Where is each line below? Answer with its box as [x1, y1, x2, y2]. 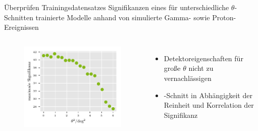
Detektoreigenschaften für [164, 53, 243, 63]
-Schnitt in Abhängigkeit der [164, 90, 252, 100]
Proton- [212, 12, 236, 22]
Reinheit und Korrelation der [164, 100, 254, 110]
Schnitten [4, 12, 33, 22]
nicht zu [188, 63, 214, 73]
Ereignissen [4, 22, 39, 32]
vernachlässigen [164, 72, 212, 83]
